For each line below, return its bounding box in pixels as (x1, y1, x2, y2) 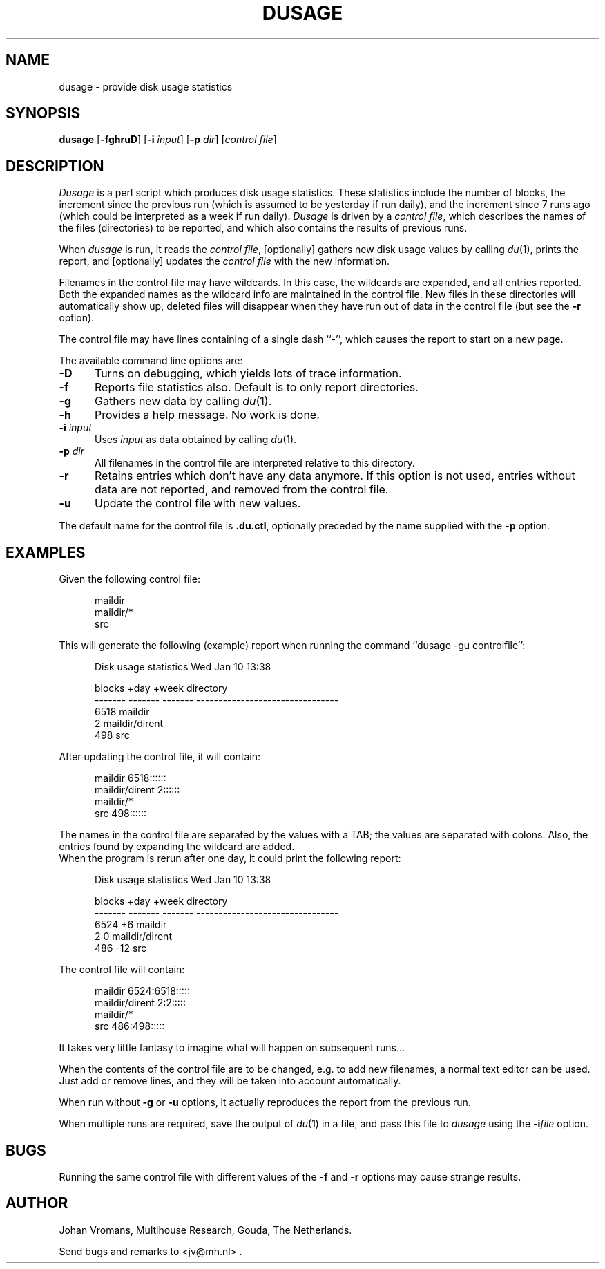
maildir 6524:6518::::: (95, 985, 190, 997)
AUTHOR (6, 1194, 68, 1212)
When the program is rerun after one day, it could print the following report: (59, 852, 401, 865)
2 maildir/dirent (95, 717, 164, 730)
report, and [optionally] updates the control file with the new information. (59, 255, 390, 267)
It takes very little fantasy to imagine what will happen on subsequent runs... (59, 1042, 405, 1054)
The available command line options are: (59, 355, 243, 367)
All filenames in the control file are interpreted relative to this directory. (95, 457, 415, 469)
